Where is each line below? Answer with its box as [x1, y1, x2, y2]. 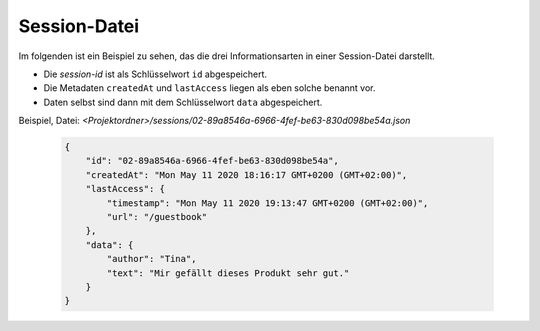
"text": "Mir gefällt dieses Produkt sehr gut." [106, 267, 350, 279]
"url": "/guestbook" [106, 211, 208, 223]
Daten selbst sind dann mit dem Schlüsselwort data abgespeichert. [43, 96, 323, 108]
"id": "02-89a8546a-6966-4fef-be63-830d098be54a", [85, 155, 339, 167]
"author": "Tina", [106, 253, 197, 265]
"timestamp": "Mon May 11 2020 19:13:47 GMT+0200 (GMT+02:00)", [106, 197, 429, 209]
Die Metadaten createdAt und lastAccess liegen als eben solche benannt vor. [43, 82, 376, 94]
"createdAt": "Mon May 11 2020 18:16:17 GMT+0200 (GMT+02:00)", [85, 169, 408, 180]
